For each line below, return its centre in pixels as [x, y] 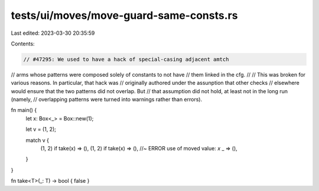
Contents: [23, 44]
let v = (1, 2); [41, 129]
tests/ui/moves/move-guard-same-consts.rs [124, 15]
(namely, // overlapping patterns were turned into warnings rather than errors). [107, 100]
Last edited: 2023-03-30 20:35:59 [53, 33]
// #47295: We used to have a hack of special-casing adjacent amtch [126, 59]
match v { [38, 140]
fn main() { [24, 110]
